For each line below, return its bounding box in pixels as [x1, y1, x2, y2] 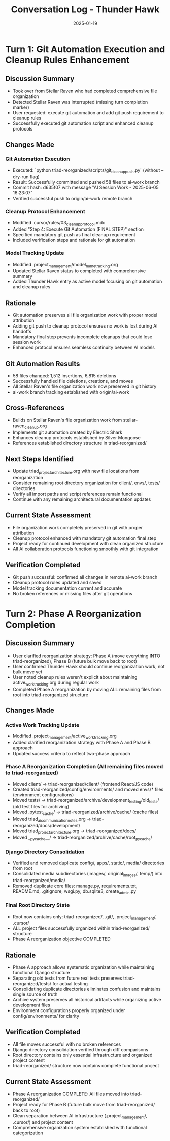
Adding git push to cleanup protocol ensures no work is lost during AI [12, 323, 158, 329]
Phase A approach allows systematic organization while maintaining [12, 964, 155, 970]
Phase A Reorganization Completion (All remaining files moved [5, 763, 163, 770]
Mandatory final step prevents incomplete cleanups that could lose [12, 334, 153, 340]
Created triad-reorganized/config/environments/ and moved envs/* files [12, 786, 164, 793]
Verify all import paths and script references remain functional [12, 491, 143, 497]
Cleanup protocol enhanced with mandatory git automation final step [12, 535, 157, 541]
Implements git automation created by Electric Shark [12, 429, 123, 435]
